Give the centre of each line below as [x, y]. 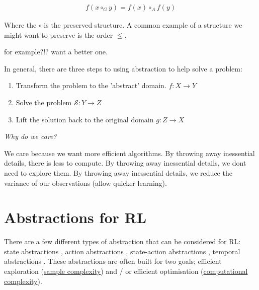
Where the [20, 25]
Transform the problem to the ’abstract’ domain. [91, 85]
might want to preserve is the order [59, 34]
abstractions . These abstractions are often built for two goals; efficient [113, 261]
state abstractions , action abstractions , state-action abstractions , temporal [122, 251]
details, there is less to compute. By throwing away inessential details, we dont [125, 163]
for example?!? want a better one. [56, 52]
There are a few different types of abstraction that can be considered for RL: [122, 241]
